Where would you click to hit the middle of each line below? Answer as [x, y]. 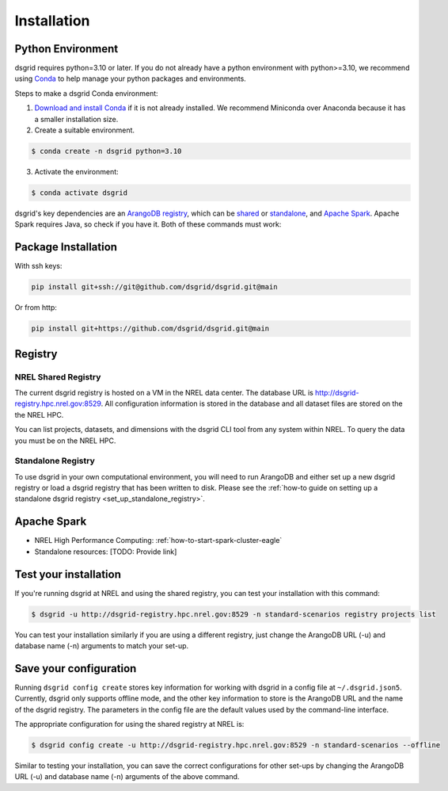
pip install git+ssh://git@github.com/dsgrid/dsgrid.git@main [154, 287]
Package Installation [66, 247]
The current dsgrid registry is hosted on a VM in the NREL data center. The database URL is [164, 392]
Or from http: [36, 308]
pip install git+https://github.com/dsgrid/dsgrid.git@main [150, 329]
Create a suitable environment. [84, 130]
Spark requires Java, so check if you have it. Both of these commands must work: [148, 224]
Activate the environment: [76, 171]
